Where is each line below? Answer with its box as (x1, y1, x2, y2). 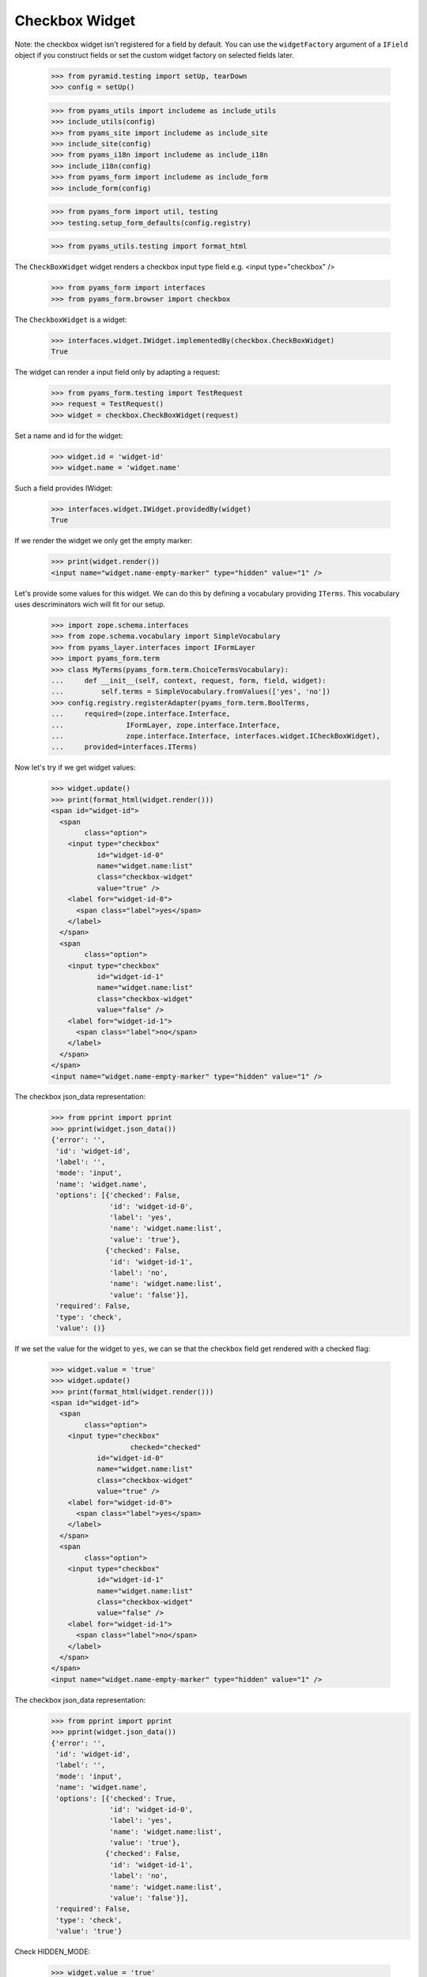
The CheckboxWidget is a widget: (14, 315, 127, 324)
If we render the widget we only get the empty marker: (14, 536, 193, 546)
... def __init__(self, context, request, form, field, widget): (51, 676, 327, 686)
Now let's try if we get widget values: (14, 763, 136, 773)
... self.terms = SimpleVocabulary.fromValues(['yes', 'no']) (51, 687, 331, 696)
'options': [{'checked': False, (55, 1191, 181, 1200)
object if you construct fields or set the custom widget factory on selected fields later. (14, 50, 294, 59)
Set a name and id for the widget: (14, 431, 123, 440)
